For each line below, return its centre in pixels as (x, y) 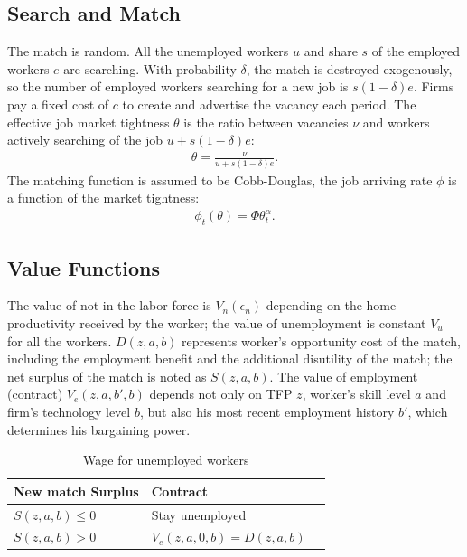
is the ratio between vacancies (266, 122)
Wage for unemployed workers (166, 460)
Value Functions (84, 267)
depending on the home (331, 305)
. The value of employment (344, 376)
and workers (396, 122)
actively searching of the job (85, 140)
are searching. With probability (150, 68)
